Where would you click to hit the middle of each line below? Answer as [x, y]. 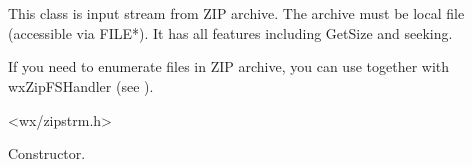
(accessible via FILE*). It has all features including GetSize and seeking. [230, 32]
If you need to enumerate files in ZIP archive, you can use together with [229, 66]
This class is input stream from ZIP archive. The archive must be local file [236, 13]
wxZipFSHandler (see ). [81, 85]
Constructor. [47, 153]
